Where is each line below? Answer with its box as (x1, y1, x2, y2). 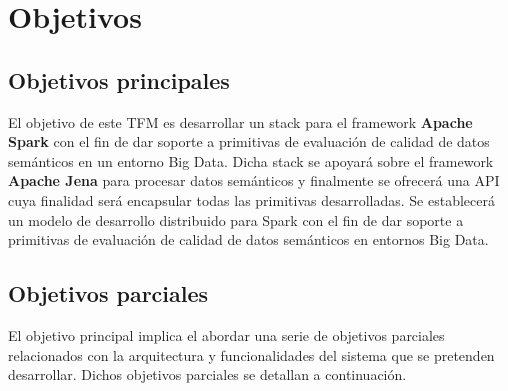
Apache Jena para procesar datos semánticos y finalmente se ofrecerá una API (8, 170, 500, 191)
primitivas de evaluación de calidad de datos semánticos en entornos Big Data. (8, 229, 489, 250)
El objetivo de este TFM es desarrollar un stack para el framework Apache (8, 111, 473, 132)
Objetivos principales (8, 64, 230, 95)
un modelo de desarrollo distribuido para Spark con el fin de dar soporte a (8, 209, 464, 230)
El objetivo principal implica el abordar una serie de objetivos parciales (8, 324, 445, 345)
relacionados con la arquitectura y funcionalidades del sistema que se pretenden (8, 344, 495, 365)
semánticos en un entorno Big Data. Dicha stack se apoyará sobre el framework (8, 150, 494, 171)
